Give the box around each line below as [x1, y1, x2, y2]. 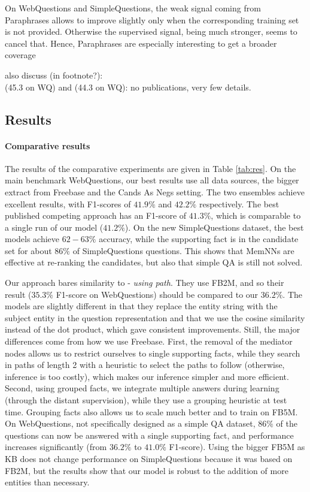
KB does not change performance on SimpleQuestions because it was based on [5, 452, 293, 464]
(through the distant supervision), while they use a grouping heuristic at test [5, 394, 287, 406]
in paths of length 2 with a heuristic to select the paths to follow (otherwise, [5, 358, 285, 371]
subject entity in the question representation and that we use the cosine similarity [5, 311, 305, 324]
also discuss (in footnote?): [5, 68, 103, 81]
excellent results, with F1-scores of [5, 197, 131, 210]
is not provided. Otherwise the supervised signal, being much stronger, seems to [5, 25, 297, 38]
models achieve [5, 233, 60, 245]
